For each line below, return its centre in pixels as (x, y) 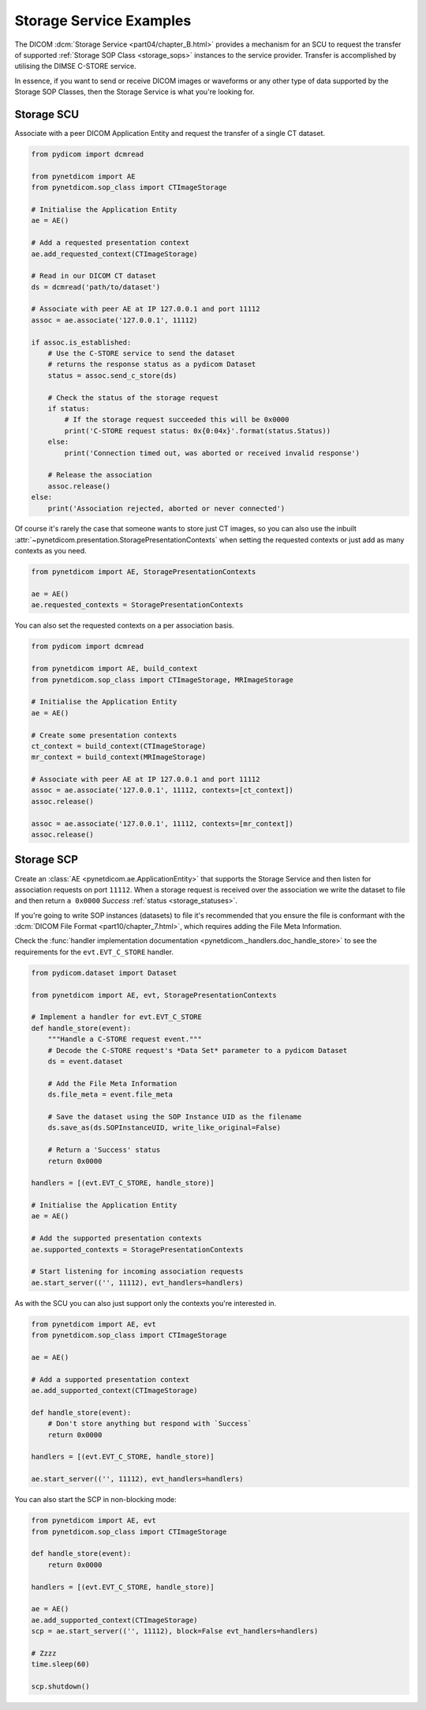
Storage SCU (47, 114)
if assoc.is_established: (81, 342)
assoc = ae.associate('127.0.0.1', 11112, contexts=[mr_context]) (162, 823)
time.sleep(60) (60, 1665)
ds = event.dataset (86, 1061)
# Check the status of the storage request (133, 398)
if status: (69, 408)
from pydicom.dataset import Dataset (104, 973)
